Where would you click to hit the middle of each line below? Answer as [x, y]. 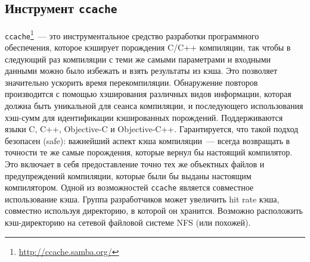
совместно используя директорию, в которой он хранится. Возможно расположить [154, 210]
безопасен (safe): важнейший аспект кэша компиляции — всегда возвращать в [148, 140]
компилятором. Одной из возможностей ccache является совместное [129, 187]
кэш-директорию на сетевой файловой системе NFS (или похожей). [128, 222]
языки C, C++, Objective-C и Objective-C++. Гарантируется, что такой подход [152, 129]
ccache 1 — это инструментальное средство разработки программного [132, 35]
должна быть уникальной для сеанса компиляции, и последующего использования [154, 106]
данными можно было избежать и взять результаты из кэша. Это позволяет [141, 71]
